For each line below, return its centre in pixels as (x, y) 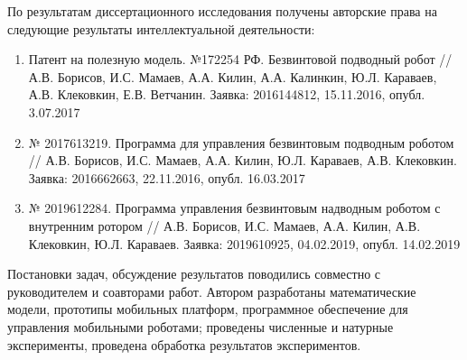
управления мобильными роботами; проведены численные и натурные (201, 326)
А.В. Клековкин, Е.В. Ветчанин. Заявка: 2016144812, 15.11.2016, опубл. (227, 94)
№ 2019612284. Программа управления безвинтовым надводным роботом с (234, 208)
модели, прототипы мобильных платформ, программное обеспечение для (208, 309)
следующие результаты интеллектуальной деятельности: (161, 28)
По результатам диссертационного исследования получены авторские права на (222, 11)
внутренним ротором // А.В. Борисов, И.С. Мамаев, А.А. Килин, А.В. (224, 225)
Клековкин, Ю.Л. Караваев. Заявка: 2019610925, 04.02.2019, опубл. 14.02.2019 (244, 243)
